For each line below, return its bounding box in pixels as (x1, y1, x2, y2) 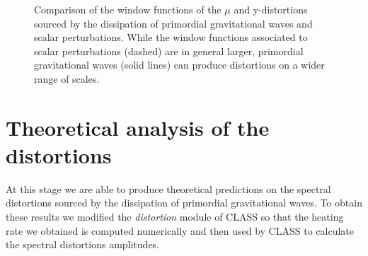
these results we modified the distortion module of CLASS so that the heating (6, 209, 344, 224)
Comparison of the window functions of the (34, 2, 222, 16)
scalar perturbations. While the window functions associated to (34, 30, 308, 45)
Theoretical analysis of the (6, 112, 270, 141)
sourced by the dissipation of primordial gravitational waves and (34, 16, 313, 30)
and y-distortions (234, 2, 308, 16)
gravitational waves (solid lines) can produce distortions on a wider (34, 57, 325, 72)
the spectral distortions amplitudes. (6, 237, 160, 252)
